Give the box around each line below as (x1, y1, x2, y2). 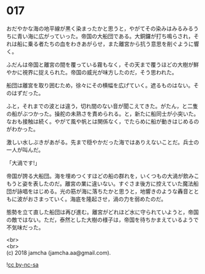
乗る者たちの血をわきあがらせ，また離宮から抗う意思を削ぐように (27, 40, 194, 47)
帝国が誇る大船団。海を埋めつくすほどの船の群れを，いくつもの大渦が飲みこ (6, 172, 199, 179)
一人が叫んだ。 (6, 146, 44, 154)
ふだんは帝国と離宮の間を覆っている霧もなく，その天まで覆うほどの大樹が (6, 61, 194, 68)
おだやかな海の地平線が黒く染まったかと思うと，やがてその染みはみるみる (6, 25, 194, 32)
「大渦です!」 (6, 159, 41, 166)
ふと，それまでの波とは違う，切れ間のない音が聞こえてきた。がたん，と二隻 (6, 102, 198, 109)
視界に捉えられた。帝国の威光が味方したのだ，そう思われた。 (22, 68, 177, 76)
